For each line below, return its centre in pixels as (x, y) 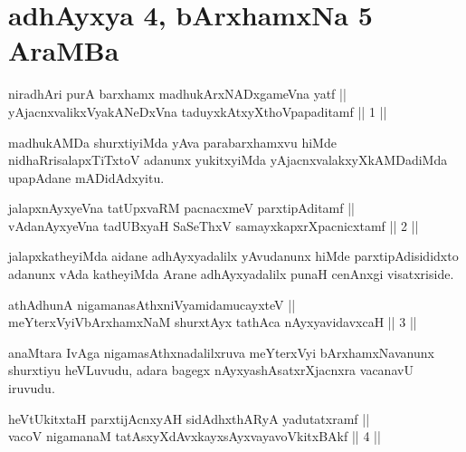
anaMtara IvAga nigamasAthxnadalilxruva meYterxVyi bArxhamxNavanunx (221, 352)
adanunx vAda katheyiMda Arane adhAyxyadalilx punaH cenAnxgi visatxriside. (231, 274)
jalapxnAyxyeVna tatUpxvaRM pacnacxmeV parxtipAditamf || (181, 208)
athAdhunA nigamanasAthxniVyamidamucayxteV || (152, 304)
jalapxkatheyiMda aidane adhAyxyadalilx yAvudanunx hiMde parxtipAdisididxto (233, 256)
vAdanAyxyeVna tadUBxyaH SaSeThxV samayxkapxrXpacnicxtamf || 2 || (214, 225)
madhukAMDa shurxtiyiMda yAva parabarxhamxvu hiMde (172, 142)
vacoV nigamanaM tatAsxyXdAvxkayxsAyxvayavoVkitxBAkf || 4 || (195, 436)
